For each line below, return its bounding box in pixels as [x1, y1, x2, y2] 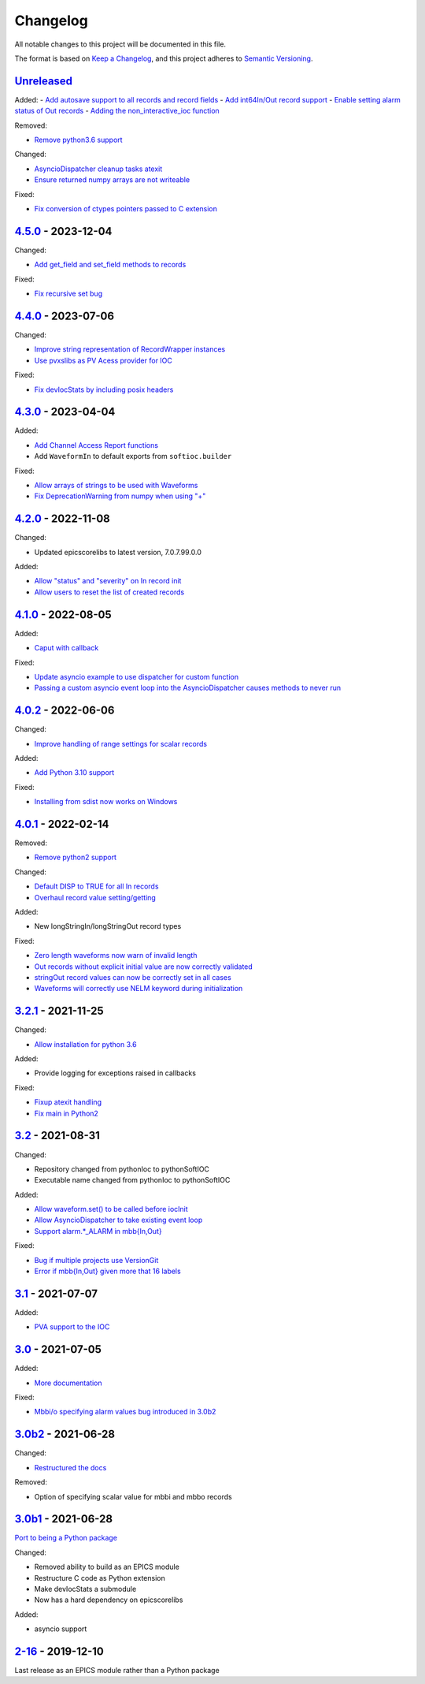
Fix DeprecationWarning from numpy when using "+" [34, 491, 206, 501]
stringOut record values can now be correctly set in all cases [34, 972, 231, 982]
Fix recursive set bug [34, 289, 102, 299]
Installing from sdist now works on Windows [34, 797, 178, 807]
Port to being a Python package [14, 1533, 118, 1543]
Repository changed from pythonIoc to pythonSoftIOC [34, 1164, 210, 1174]
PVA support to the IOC [34, 1322, 110, 1332]
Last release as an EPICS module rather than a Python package [14, 1666, 220, 1675]
